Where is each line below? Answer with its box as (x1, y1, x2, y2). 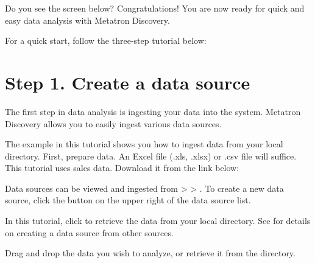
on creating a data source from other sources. (5, 226, 174, 239)
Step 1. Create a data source (5, 69, 250, 94)
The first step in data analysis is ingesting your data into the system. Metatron (5, 105, 301, 117)
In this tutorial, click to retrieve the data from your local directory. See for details (5, 214, 311, 227)
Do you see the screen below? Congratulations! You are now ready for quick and (5, 2, 305, 14)
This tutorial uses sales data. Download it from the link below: (5, 161, 239, 174)
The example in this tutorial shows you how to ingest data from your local (5, 138, 283, 150)
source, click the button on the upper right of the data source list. (5, 194, 251, 206)
